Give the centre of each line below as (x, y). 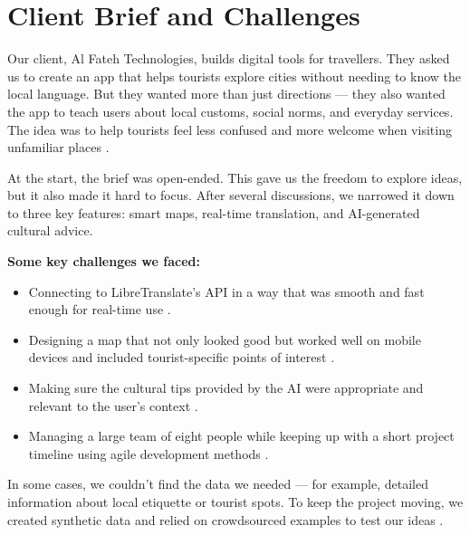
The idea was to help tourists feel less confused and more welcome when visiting (230, 129)
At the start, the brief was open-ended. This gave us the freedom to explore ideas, (235, 177)
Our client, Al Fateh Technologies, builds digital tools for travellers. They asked (229, 58)
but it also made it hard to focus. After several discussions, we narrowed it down (231, 195)
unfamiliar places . (58, 147)
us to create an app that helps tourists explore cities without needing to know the (234, 76)
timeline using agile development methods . (149, 453)
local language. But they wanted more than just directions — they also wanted (226, 94)
